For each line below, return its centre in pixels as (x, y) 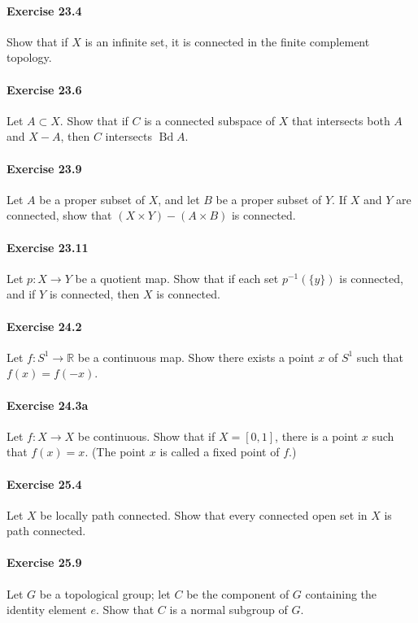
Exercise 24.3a (48, 405)
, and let (179, 199)
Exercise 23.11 (48, 247)
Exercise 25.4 (44, 484)
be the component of (238, 593)
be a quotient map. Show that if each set (177, 278)
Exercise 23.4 (44, 10)
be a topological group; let (105, 593)
